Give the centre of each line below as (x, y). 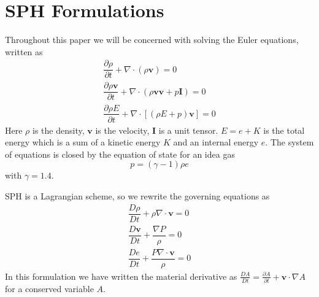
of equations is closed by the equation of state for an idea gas (120, 154)
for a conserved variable (49, 289)
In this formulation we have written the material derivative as (121, 276)
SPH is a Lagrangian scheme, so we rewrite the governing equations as (137, 195)
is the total (284, 130)
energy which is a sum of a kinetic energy (83, 142)
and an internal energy (216, 142)
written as (24, 51)
